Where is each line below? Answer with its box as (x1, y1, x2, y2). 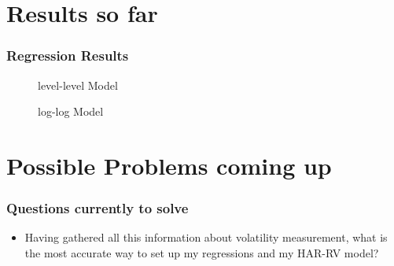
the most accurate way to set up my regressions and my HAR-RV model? (24, 244, 379, 260)
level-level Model (38, 76, 118, 93)
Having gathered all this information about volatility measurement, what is (24, 229, 388, 246)
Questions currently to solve (6, 198, 189, 218)
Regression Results (6, 46, 129, 65)
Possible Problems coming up (6, 149, 332, 181)
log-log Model (38, 103, 104, 120)
